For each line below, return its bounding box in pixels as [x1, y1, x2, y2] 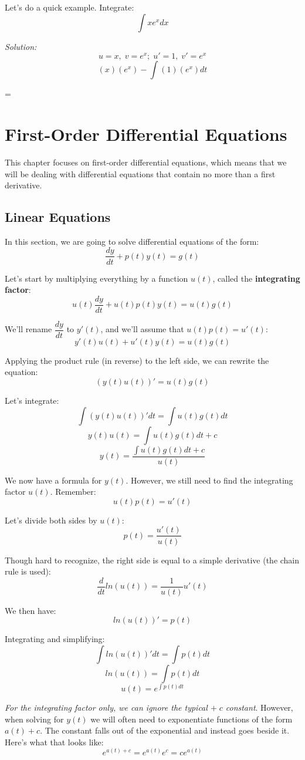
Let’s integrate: [5, 394, 59, 407]
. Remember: [50, 485, 96, 498]
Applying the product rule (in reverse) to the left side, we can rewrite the [5, 354, 269, 366]
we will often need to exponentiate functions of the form [90, 712, 293, 725]
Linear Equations [5, 208, 111, 226]
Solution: [5, 40, 37, 52]
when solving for [5, 712, 64, 725]
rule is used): [5, 565, 51, 577]
